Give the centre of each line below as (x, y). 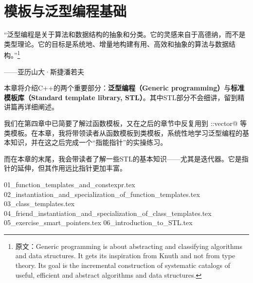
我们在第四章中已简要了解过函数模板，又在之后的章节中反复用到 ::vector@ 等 (126, 123)
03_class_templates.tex (39, 203)
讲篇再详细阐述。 (31, 107)
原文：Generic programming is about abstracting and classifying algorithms (129, 246)
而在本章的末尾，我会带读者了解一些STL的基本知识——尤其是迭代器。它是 (123, 158)
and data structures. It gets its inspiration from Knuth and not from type (125, 256)
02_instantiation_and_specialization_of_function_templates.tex (102, 194)
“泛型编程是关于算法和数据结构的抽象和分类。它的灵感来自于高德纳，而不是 (125, 34)
